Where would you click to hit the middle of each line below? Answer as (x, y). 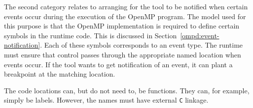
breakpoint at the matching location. (60, 74)
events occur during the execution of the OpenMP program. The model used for (125, 16)
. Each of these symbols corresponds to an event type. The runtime (142, 45)
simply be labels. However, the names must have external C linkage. (106, 100)
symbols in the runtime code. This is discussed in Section (90, 35)
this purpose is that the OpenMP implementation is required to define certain (122, 26)
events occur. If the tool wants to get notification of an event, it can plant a (118, 64)
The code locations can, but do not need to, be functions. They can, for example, (127, 90)
